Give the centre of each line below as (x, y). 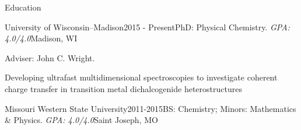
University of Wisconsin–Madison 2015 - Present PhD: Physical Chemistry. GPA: (147, 27)
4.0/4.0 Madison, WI (41, 38)
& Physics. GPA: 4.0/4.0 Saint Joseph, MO (81, 120)
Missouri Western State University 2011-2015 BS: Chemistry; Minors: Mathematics (150, 108)
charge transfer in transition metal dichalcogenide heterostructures (123, 88)
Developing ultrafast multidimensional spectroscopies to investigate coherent (141, 77)
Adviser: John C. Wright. (50, 57)
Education (23, 7)
